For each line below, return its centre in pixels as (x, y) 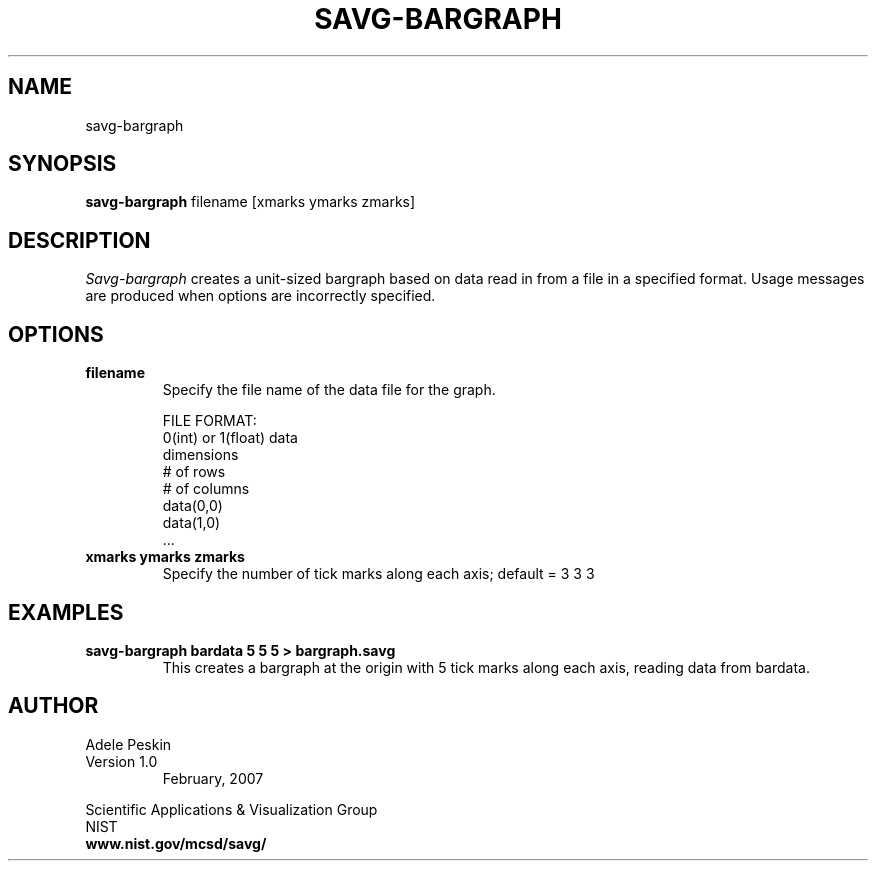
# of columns (206, 489)
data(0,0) (192, 506)
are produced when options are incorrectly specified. (260, 296)
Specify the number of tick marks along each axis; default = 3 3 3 (378, 574)
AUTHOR (53, 706)
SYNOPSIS (62, 164)
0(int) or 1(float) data (230, 438)
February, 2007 (213, 778)
